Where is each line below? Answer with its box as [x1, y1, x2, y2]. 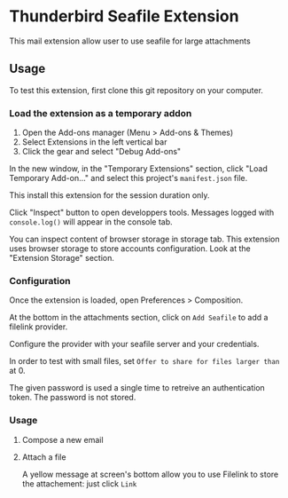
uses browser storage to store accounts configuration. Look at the [9, 243, 251, 254]
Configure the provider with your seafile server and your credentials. [9, 339, 260, 350]
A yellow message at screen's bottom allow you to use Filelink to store [21, 469, 279, 479]
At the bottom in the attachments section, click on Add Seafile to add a [9, 312, 269, 323]
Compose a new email [21, 434, 104, 445]
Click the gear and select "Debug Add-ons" [21, 146, 182, 157]
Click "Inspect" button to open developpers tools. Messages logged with [9, 207, 275, 218]
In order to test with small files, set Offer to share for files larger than [9, 356, 280, 367]
